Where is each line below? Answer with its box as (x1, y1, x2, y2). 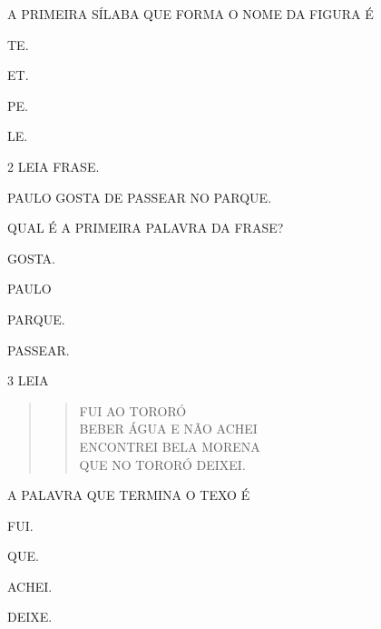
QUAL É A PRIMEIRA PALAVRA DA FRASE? (7, 218, 284, 237)
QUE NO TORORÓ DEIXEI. (79, 454, 246, 474)
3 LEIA (7, 371, 49, 390)
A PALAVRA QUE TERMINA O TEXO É (7, 485, 250, 504)
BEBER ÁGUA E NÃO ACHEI (79, 419, 258, 438)
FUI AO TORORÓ (79, 401, 187, 420)
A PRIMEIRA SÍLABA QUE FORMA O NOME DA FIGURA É (7, 5, 374, 23)
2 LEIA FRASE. (7, 156, 100, 175)
